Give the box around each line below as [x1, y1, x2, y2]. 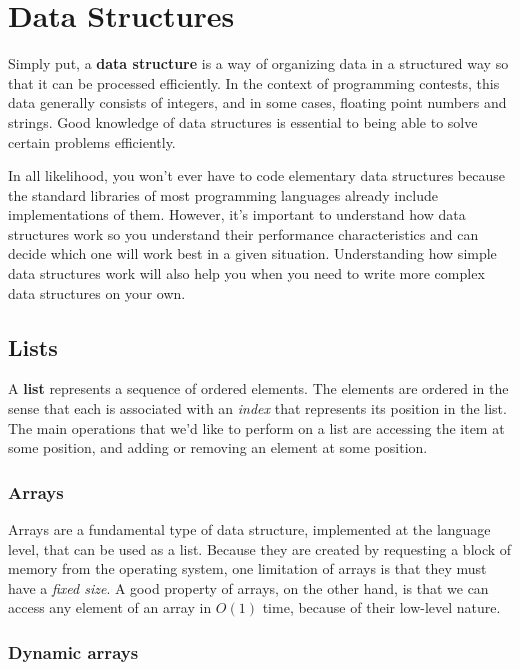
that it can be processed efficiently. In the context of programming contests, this [8, 72, 500, 93]
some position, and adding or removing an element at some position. [8, 437, 428, 458]
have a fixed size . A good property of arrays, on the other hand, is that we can [8, 577, 489, 598]
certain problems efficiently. [8, 131, 176, 152]
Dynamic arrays [8, 639, 139, 664]
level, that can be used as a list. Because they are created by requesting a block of [8, 538, 512, 559]
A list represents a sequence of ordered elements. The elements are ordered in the [8, 378, 509, 399]
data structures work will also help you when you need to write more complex [8, 263, 485, 284]
